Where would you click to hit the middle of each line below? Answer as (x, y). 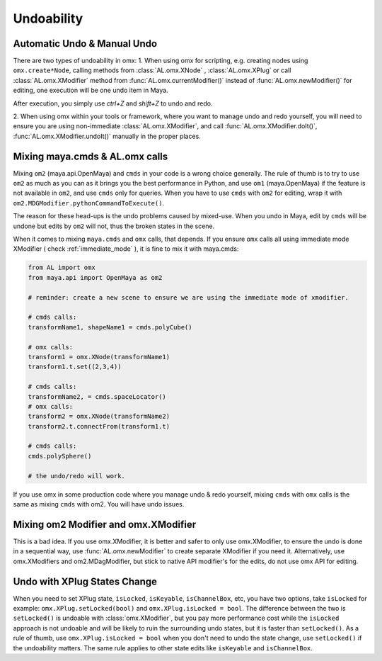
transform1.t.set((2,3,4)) (75, 367)
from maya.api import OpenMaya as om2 (95, 277)
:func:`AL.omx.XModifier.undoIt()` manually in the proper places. (107, 136)
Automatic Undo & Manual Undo (85, 44)
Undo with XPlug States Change (85, 581)
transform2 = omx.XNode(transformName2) (99, 417)
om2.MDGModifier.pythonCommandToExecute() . (89, 203)
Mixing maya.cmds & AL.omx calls (91, 156)
